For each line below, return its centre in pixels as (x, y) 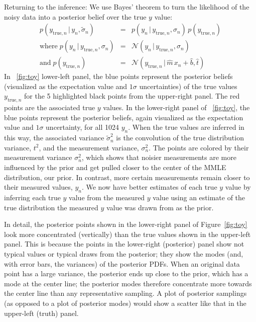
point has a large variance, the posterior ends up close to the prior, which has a (126, 273)
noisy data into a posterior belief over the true (75, 16)
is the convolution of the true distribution (180, 138)
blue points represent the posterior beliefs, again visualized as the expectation (124, 117)
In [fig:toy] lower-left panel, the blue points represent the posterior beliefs (118, 76)
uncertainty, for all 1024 (83, 127)
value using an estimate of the (199, 197)
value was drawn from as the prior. (160, 207)
